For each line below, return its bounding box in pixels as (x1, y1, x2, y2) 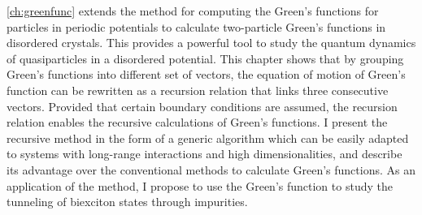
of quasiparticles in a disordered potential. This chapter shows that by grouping (7, 49, 404, 67)
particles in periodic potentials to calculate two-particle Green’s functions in (7, 18, 386, 35)
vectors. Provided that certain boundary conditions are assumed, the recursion (7, 97, 398, 114)
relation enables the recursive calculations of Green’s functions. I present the (7, 114, 388, 131)
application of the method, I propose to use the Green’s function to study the (7, 177, 393, 194)
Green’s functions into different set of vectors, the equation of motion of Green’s (7, 66, 406, 83)
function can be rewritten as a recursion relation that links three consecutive (7, 81, 389, 98)
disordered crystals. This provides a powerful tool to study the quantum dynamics (7, 34, 416, 51)
